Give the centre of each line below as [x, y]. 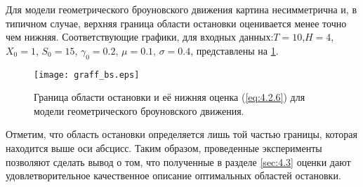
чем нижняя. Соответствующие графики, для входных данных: [140, 37]
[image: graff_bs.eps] [87, 75]
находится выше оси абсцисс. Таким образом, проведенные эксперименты [164, 148]
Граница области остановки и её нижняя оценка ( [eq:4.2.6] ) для [170, 97]
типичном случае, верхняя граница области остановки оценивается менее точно [176, 23]
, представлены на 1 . [235, 50]
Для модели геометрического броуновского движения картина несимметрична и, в [181, 9]
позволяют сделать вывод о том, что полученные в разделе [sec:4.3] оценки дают [178, 161]
